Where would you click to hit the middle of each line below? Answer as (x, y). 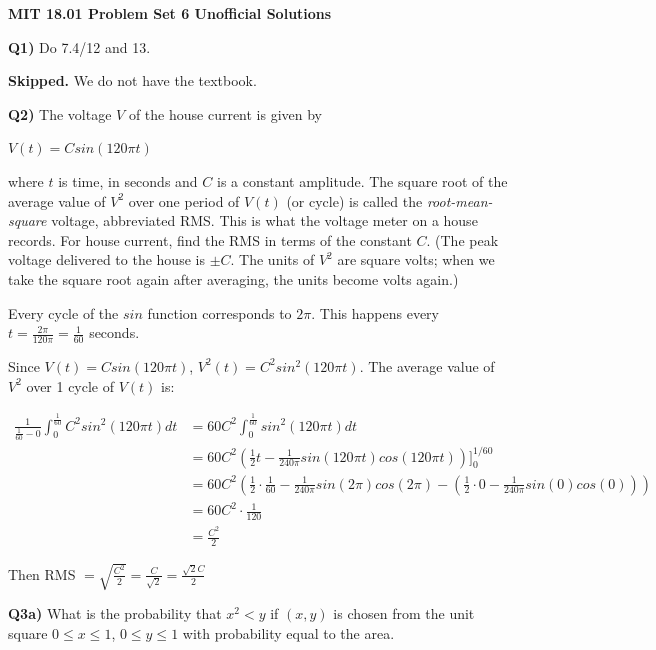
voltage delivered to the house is (106, 259)
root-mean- (459, 200)
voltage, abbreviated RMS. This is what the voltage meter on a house (264, 220)
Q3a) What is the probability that (115, 613)
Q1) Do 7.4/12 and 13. (79, 46)
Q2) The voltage (60, 113)
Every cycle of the (63, 312)
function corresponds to (219, 312)
